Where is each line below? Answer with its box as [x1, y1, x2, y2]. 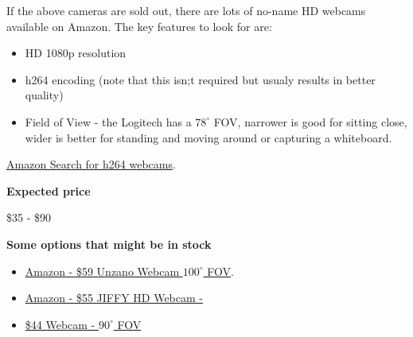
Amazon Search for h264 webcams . [6, 156, 176, 172]
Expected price [6, 182, 91, 199]
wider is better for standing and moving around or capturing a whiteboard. [25, 129, 392, 145]
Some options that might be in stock [6, 235, 212, 252]
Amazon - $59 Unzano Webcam [25, 262, 180, 279]
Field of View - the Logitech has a [25, 113, 192, 130]
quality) [25, 87, 64, 103]
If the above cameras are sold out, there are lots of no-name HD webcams [6, 2, 366, 18]
